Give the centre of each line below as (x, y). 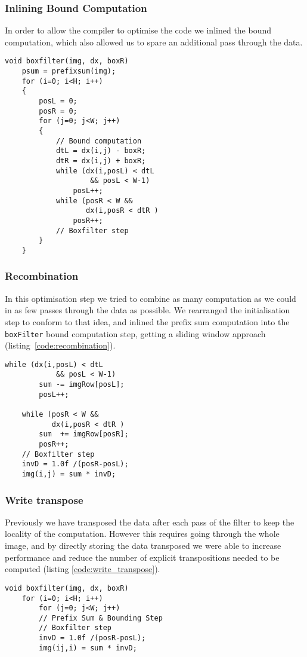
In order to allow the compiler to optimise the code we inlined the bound (138, 30)
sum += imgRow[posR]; (84, 434)
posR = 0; (58, 111)
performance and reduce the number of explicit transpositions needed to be (142, 557)
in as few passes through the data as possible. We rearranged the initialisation (148, 310)
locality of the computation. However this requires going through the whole (142, 534)
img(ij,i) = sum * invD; (88, 648)
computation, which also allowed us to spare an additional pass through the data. (154, 42)
